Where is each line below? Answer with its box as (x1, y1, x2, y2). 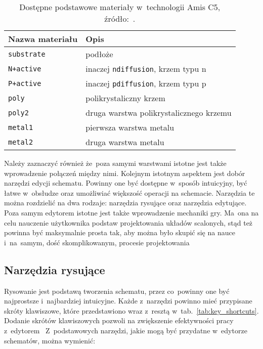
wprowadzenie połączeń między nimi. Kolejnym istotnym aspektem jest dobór (4, 167, 245, 178)
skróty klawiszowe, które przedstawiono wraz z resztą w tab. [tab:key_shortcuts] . (4, 305, 259, 316)
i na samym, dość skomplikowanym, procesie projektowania (4, 237, 190, 247)
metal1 (8, 123, 33, 132)
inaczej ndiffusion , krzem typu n (85, 63, 206, 74)
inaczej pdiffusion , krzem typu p (85, 77, 206, 89)
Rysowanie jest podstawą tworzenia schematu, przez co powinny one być (4, 285, 230, 296)
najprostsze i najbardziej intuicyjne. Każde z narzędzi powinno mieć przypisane (4, 295, 252, 306)
